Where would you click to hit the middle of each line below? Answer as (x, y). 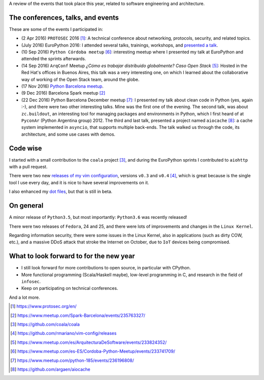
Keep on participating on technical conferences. (70, 288)
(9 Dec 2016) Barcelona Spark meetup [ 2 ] (63, 93)
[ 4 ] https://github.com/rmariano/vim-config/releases (64, 333)
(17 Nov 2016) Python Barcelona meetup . (62, 86)
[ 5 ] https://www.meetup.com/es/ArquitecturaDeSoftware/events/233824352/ (89, 342)
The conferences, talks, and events (64, 17)
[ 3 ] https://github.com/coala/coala (45, 324)
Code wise (25, 148)
